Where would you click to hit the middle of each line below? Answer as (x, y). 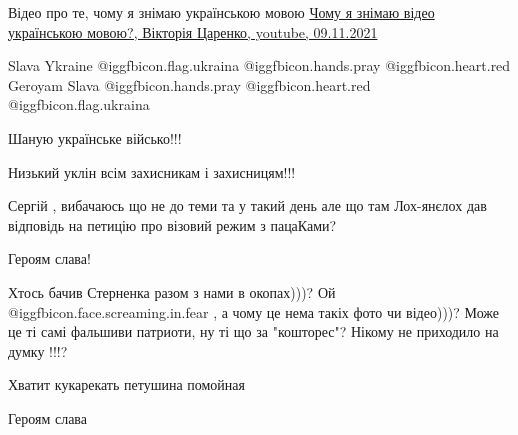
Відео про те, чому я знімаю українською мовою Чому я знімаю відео (221, 12)
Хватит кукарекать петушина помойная (127, 384)
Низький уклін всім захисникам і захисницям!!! (152, 171)
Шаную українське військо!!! (95, 137)
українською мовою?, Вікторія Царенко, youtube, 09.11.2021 (193, 31)
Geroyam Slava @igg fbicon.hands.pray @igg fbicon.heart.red (189, 84)
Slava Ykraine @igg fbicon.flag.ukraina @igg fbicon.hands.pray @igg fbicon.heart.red (259, 65)
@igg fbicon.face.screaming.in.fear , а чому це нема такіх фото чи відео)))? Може (254, 311)
